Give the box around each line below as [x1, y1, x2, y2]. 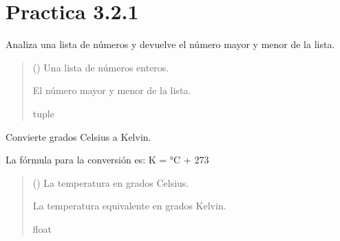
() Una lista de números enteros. [32, 60, 169, 74]
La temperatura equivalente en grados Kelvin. [32, 198, 226, 213]
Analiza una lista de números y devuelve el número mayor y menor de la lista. [6, 37, 335, 51]
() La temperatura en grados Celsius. [32, 175, 189, 190]
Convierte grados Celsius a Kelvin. [6, 129, 151, 144]
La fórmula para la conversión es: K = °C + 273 [6, 152, 209, 167]
